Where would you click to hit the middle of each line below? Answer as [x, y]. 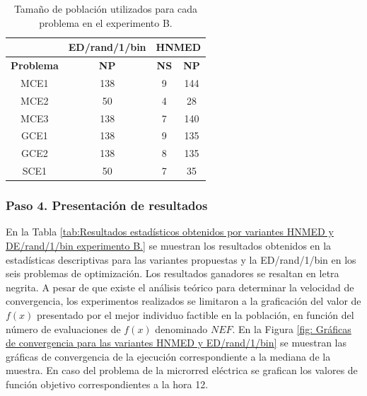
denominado [181, 328]
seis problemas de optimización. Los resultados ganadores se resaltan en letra [173, 273]
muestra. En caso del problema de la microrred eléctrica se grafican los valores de [182, 370]
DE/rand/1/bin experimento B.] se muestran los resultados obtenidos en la [169, 245]
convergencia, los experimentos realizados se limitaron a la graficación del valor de [183, 301]
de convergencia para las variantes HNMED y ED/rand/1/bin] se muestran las [176, 343]
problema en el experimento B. [106, 22]
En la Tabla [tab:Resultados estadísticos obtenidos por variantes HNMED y [170, 232]
